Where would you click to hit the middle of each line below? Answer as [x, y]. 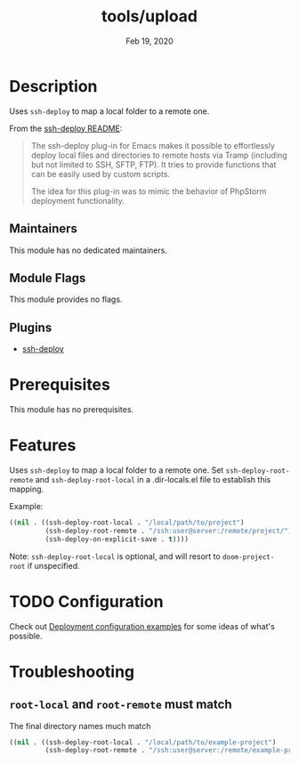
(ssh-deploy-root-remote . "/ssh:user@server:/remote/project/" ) [169, 531]
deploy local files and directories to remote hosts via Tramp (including [159, 155]
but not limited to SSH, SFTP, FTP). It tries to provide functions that [154, 164]
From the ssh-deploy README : [66, 128]
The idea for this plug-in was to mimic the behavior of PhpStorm [149, 191]
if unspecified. [53, 565]
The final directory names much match [80, 726]
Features [43, 446]
